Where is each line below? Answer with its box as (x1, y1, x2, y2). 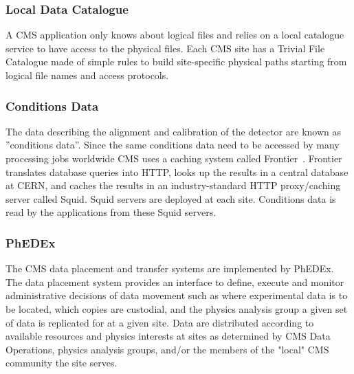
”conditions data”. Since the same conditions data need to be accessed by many (5, 137, 340, 152)
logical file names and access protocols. (5, 68, 169, 82)
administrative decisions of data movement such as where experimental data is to (5, 288, 348, 302)
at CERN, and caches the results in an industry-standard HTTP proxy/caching (5, 178, 341, 192)
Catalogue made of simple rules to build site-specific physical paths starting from (5, 54, 347, 69)
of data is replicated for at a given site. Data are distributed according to (5, 315, 314, 329)
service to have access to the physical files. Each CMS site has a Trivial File (5, 41, 325, 55)
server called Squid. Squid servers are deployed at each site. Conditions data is (5, 191, 336, 206)
